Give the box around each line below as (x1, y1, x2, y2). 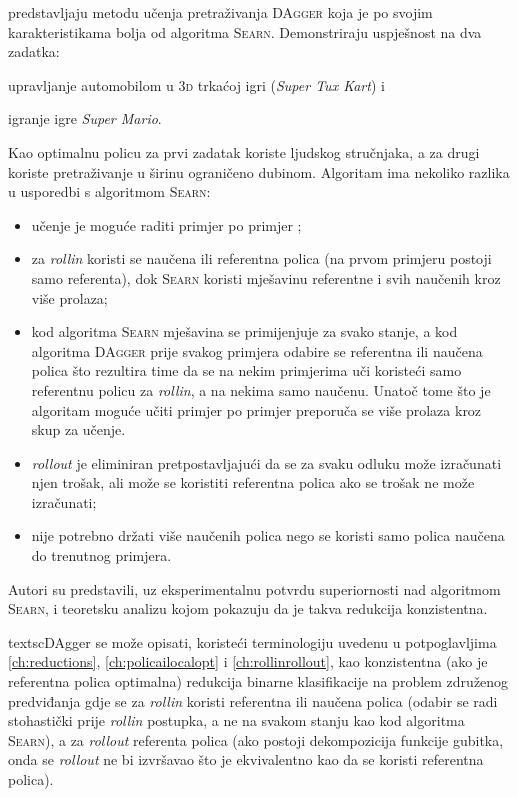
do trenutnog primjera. (31, 545, 172, 566)
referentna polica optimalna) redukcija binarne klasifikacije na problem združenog (8, 671, 509, 692)
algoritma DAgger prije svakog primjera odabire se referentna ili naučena (31, 340, 483, 361)
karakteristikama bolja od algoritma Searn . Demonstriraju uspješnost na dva (8, 21, 482, 42)
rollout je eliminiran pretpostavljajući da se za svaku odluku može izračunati (31, 452, 502, 473)
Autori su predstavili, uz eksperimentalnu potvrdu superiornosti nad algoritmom (8, 578, 501, 599)
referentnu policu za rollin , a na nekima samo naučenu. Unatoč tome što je (31, 379, 491, 400)
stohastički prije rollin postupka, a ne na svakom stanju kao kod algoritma (8, 710, 465, 731)
